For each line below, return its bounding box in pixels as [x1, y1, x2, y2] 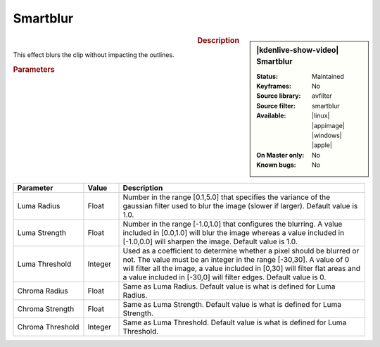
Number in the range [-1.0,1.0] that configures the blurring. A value [122, 219, 343, 229]
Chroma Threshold [17, 322, 80, 332]
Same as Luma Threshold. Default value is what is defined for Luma [122, 317, 347, 327]
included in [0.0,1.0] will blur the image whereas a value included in [122, 227, 345, 237]
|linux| [312, 111, 330, 120]
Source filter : [256, 101, 296, 110]
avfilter [312, 92, 332, 100]
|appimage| [312, 121, 345, 130]
